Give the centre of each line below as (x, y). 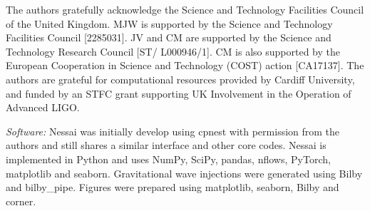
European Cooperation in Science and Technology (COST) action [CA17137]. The (185, 65)
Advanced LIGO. (43, 107)
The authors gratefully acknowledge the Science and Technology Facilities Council (185, 9)
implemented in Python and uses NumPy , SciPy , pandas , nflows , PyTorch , (168, 159)
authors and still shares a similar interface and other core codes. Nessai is (166, 145)
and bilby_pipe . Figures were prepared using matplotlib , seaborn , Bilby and (173, 187)
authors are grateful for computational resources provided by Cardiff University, (180, 79)
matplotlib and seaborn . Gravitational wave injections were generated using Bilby (184, 173)
